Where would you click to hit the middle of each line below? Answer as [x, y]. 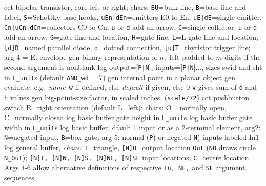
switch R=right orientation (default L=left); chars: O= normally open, [115, 107]
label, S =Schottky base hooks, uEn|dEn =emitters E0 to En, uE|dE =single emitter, [133, 17]
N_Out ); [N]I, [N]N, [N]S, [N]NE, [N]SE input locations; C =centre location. [128, 157]
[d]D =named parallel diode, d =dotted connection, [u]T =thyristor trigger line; [127, 47]
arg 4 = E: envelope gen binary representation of [81, 57]
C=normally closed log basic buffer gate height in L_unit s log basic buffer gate [128, 117]
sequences [19, 178]
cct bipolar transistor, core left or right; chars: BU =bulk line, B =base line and [125, 7]
